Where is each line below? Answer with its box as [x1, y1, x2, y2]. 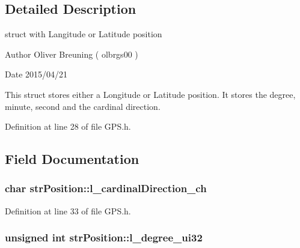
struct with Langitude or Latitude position [5, 28, 162, 40]
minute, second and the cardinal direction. [5, 100, 161, 112]
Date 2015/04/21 [5, 68, 68, 80]
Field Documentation [5, 150, 139, 168]
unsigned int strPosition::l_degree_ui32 [5, 230, 203, 245]
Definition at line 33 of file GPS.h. [5, 204, 131, 217]
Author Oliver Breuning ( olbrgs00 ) [5, 47, 138, 60]
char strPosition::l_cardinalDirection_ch [5, 181, 207, 196]
